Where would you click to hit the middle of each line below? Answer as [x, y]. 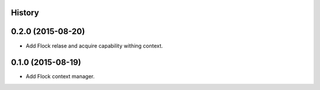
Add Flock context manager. [60, 76]
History [25, 13]
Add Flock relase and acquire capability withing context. [94, 46]
